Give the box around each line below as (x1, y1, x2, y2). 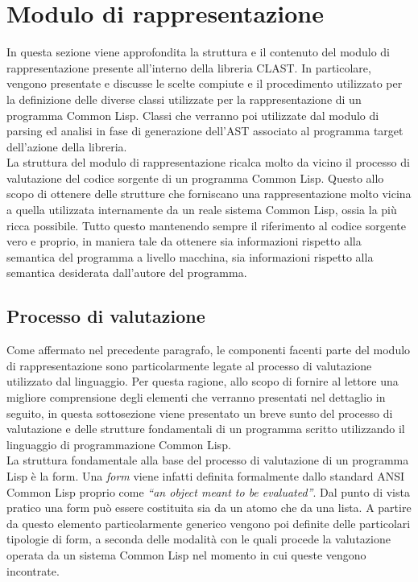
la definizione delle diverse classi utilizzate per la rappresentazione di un (6, 90, 362, 107)
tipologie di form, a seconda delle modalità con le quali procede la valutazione (6, 530, 391, 547)
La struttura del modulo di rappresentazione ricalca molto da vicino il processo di (6, 154, 410, 171)
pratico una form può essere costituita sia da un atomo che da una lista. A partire (6, 499, 412, 516)
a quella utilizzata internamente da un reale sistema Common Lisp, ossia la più (6, 201, 397, 218)
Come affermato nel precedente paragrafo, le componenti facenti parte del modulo (6, 341, 411, 358)
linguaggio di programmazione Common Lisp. (6, 435, 231, 452)
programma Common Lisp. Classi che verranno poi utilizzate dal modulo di (6, 106, 379, 123)
